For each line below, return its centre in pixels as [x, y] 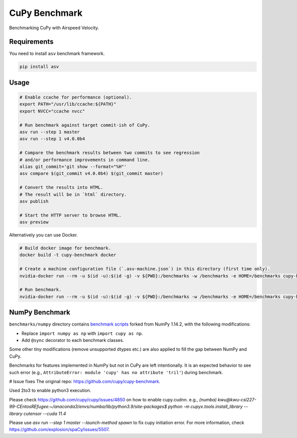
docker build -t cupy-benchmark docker [68, 255]
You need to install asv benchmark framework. [57, 54]
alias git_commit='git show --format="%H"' [73, 166]
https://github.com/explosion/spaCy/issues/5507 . [59, 430]
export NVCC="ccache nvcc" [52, 111]
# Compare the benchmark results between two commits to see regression [110, 153]
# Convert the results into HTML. [61, 188]
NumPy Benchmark [40, 312]
